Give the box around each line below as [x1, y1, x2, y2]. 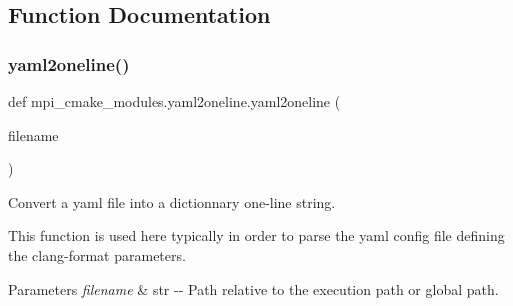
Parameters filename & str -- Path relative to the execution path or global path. [8, 278, 499, 299]
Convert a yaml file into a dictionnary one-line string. [8, 191, 336, 212]
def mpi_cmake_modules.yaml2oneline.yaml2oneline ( [8, 91, 341, 111]
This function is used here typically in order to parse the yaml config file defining [8, 225, 505, 246]
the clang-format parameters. [8, 244, 186, 265]
